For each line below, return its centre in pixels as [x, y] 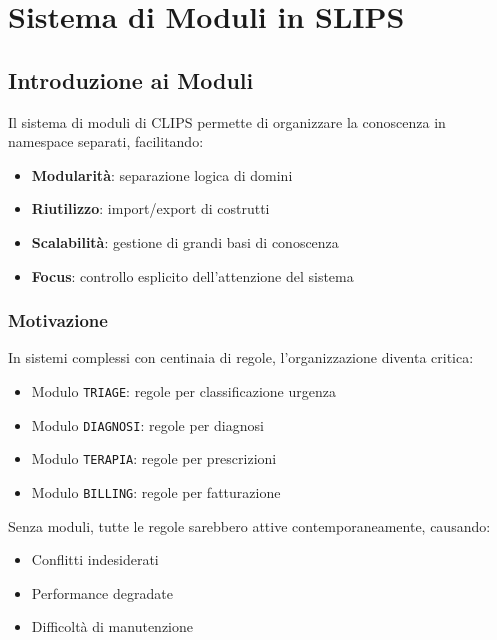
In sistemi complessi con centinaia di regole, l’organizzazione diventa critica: [241, 357]
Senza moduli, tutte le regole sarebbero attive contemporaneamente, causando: [249, 525]
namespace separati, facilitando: [106, 141]
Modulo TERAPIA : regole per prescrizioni [154, 458]
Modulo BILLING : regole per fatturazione [156, 491]
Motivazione [58, 320]
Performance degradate [102, 592]
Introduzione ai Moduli [131, 79]
